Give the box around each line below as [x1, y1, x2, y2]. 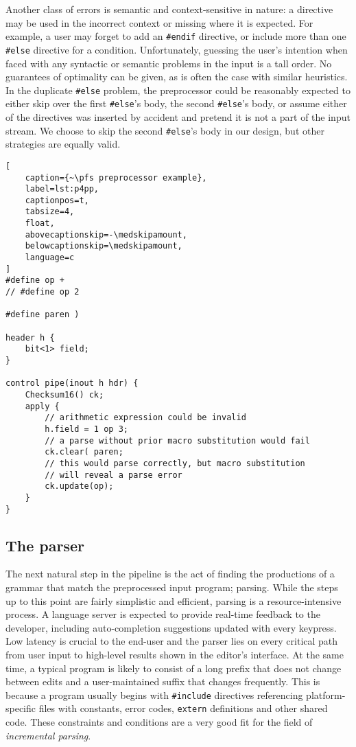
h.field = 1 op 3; [45, 424, 128, 434]
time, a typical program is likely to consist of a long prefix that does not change [5, 660, 342, 675]
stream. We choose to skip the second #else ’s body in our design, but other [5, 123, 324, 137]
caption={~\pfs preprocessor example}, [25, 172, 207, 183]
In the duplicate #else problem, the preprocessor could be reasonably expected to [5, 82, 351, 97]
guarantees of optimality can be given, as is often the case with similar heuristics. [5, 69, 348, 84]
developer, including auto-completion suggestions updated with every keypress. [5, 620, 337, 634]
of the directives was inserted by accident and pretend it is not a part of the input [5, 110, 351, 124]
